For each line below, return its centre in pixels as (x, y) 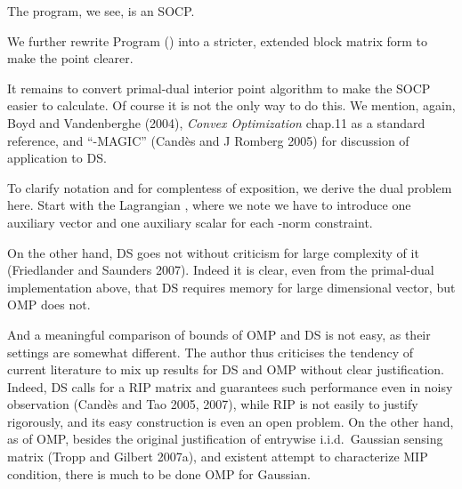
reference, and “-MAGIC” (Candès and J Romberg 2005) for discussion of (208, 140)
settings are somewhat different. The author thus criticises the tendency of (210, 352)
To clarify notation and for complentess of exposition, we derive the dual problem (230, 187)
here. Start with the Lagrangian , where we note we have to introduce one (209, 205)
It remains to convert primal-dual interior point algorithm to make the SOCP (219, 88)
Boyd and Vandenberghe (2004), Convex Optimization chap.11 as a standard (216, 122)
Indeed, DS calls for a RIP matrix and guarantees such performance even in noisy (230, 386)
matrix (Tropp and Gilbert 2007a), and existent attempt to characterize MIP (218, 457)
